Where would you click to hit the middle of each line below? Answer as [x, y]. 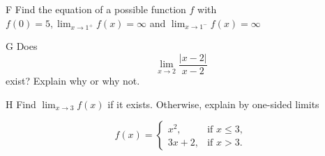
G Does [22, 46]
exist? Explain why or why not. [73, 80]
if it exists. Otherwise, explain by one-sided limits [213, 104]
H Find [21, 104]
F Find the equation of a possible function [96, 9]
